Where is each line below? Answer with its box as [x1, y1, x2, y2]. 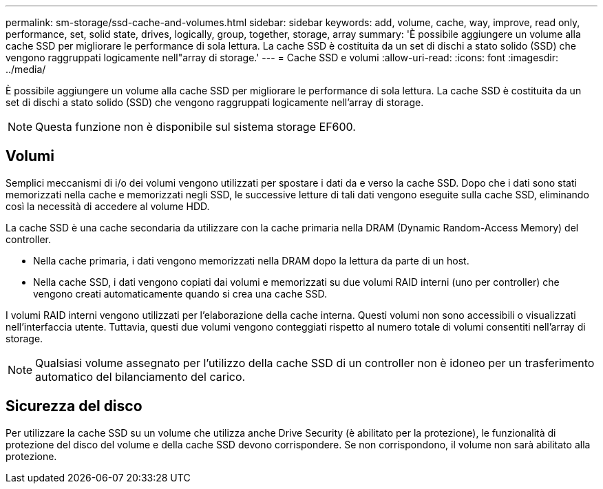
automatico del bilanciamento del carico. [35, 369, 246, 384]
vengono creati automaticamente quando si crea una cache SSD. [33, 287, 327, 300]
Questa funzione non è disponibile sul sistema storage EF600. [35, 120, 356, 134]
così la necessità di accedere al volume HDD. [6, 200, 210, 212]
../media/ [6, 63, 46, 75]
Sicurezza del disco [6, 397, 142, 415]
